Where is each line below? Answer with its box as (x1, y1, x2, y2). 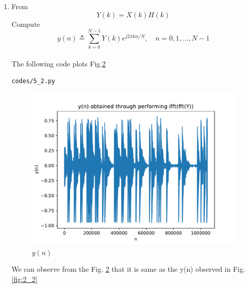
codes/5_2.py (11, 77, 55, 85)
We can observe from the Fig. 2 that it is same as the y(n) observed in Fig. (11, 264, 245, 274)
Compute (11, 18, 40, 29)
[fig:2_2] (11, 274, 38, 284)
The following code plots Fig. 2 (11, 58, 106, 68)
